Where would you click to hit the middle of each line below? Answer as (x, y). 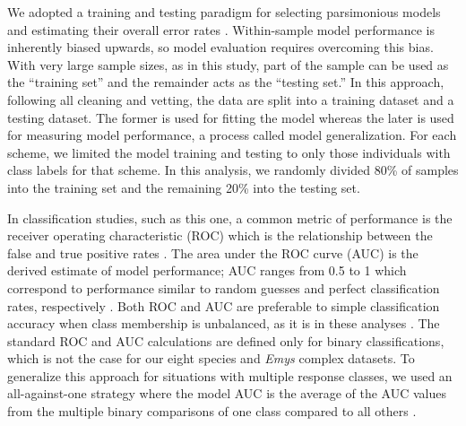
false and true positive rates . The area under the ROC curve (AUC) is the (213, 252)
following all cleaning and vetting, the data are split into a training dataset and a (231, 99)
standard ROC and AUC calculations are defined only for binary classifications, (226, 340)
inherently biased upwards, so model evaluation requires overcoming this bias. (220, 47)
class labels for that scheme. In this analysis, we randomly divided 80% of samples (233, 170)
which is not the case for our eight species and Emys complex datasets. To (211, 358)
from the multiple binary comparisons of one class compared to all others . (212, 411)
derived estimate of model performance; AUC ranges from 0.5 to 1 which (207, 270)
